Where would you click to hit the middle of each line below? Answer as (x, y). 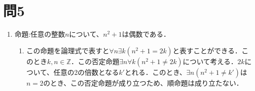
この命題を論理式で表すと (68, 50)
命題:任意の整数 (40, 34)
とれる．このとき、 (155, 72)
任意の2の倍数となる (86, 72)
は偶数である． (146, 34)
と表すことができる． (207, 50)
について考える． (210, 61)
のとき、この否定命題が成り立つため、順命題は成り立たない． (143, 82)
